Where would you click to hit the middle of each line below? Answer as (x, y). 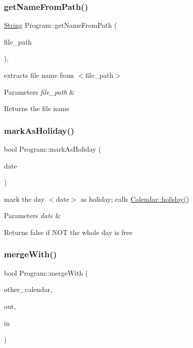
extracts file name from (39, 75)
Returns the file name (37, 108)
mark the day (24, 199)
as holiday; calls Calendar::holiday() (135, 199)
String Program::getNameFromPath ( (60, 25)
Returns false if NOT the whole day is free (68, 232)
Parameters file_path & (39, 91)
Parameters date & (32, 215)
